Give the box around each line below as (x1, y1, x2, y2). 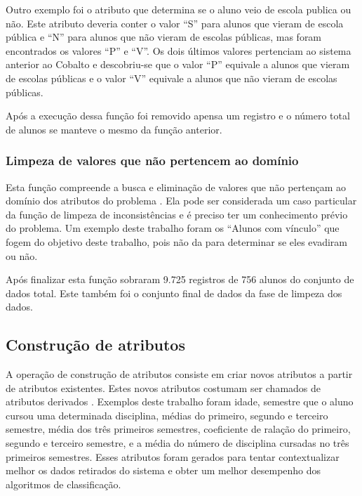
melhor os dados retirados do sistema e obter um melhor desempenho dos (6, 463, 321, 478)
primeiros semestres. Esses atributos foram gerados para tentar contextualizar (6, 449, 340, 464)
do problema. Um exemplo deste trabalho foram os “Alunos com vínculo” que (6, 221, 340, 235)
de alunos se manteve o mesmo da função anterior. (6, 122, 222, 136)
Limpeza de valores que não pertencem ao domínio (6, 152, 299, 169)
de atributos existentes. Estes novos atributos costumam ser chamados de (6, 380, 321, 395)
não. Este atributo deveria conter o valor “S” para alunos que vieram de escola (6, 15, 344, 30)
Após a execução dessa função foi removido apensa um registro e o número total (6, 108, 350, 123)
